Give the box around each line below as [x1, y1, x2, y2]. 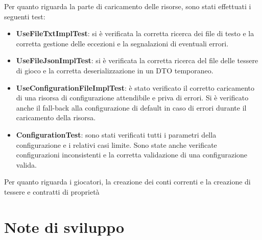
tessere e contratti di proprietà [4, 186, 100, 197]
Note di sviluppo [4, 216, 125, 237]
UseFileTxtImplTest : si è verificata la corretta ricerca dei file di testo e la [16, 28, 254, 39]
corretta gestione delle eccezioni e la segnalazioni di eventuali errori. [16, 38, 229, 48]
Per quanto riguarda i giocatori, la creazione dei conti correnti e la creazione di [4, 176, 251, 187]
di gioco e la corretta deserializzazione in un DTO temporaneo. [16, 65, 213, 75]
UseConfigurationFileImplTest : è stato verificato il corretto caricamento [16, 82, 255, 93]
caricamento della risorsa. [16, 112, 96, 123]
